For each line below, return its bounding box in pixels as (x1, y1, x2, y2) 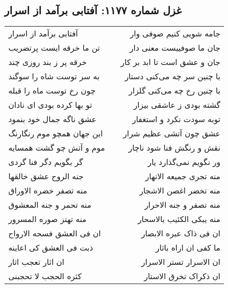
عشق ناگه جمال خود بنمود (8, 113, 97, 125)
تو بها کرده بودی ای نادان (8, 99, 92, 111)
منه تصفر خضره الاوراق (8, 185, 88, 196)
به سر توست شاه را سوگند (8, 70, 100, 82)
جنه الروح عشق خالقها (8, 170, 84, 182)
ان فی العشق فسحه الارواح (8, 227, 101, 239)
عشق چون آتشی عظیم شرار (123, 128, 221, 139)
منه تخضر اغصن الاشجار (139, 185, 221, 196)
